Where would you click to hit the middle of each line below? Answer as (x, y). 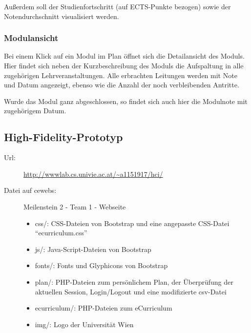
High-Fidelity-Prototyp (63, 137)
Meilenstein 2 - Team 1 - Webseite (75, 206)
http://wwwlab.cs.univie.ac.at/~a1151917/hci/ (93, 174)
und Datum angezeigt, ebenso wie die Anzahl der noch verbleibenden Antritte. (122, 85)
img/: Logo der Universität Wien (84, 324)
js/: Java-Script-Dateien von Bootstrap (93, 249)
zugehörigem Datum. (35, 111)
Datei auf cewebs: (30, 190)
